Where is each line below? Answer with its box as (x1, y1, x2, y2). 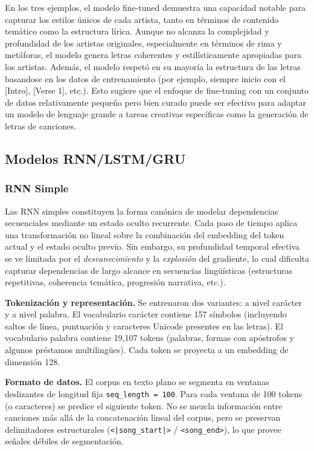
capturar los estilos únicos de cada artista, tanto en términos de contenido (5, 13, 279, 25)
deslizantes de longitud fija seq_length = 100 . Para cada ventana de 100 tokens (5, 387, 303, 400)
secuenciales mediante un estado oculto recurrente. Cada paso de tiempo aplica (5, 216, 298, 229)
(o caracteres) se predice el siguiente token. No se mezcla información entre (5, 399, 283, 412)
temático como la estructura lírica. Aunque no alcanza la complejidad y (5, 25, 269, 37)
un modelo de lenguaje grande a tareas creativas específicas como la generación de (5, 108, 309, 120)
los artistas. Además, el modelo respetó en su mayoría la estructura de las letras (5, 60, 301, 73)
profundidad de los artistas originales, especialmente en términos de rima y (5, 36, 282, 49)
